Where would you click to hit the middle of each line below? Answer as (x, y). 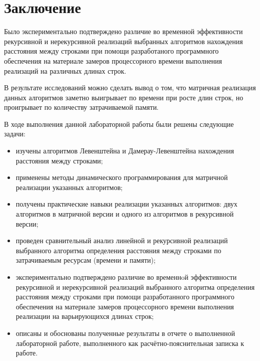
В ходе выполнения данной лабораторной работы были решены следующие (119, 124)
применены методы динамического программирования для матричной (122, 177)
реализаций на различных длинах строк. (65, 70)
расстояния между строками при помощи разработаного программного (111, 51)
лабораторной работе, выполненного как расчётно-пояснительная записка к (130, 343)
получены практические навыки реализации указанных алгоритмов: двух (126, 204)
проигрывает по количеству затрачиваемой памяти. (81, 107)
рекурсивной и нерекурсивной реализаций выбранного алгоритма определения (135, 287)
